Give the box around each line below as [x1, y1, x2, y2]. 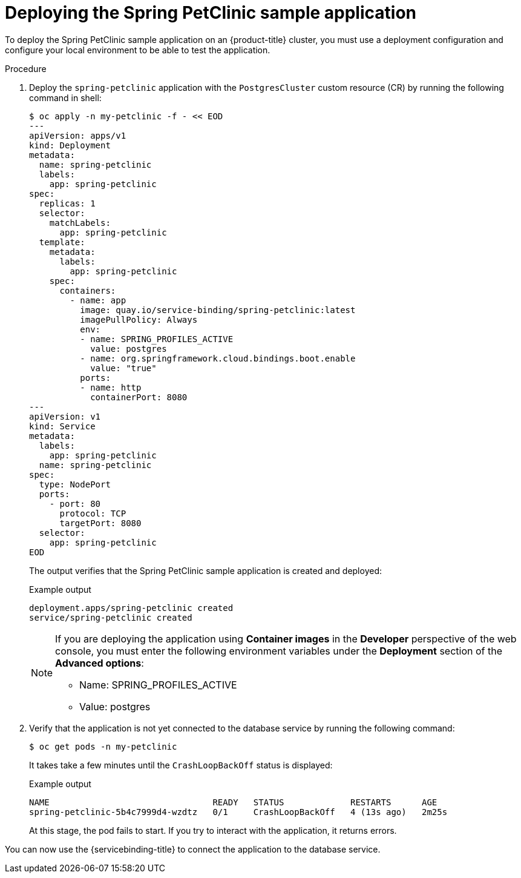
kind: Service [29, 421, 96, 431]
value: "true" [90, 363, 157, 373]
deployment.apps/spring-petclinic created [29, 602, 234, 613]
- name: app [70, 295, 126, 305]
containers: [59, 285, 116, 295]
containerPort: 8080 [90, 392, 188, 402]
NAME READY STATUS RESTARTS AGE [29, 797, 437, 807]
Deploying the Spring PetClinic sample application [5, 2, 416, 23]
